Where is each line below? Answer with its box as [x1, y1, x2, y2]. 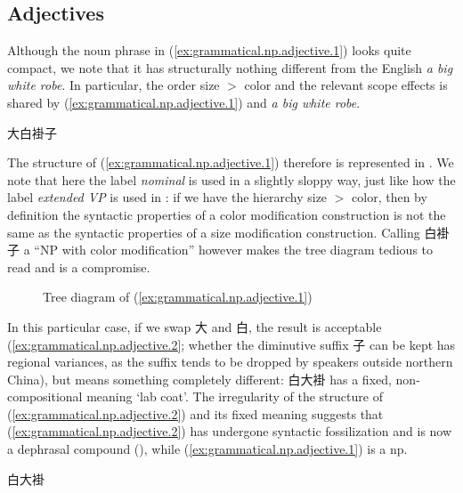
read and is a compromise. [7, 257, 150, 276]
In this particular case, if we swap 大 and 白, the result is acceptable [7, 317, 382, 335]
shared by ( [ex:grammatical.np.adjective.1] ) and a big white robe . [7, 93, 361, 111]
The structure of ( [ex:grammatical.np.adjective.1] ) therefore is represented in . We [7, 153, 454, 172]
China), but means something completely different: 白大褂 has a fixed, [7, 369, 392, 388]
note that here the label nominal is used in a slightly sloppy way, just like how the [7, 170, 456, 189]
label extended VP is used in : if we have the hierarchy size [7, 188, 328, 206]
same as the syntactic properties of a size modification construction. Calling [7, 222, 420, 241]
